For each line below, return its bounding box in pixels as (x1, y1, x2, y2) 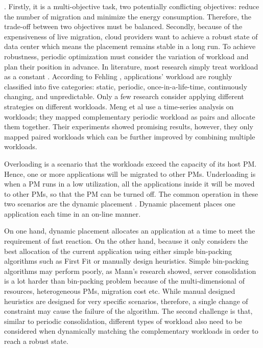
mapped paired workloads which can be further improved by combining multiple (4, 131, 255, 142)
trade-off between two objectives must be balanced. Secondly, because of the (4, 21, 243, 32)
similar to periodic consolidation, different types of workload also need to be (4, 315, 242, 326)
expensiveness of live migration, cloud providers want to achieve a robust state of (4, 31, 258, 41)
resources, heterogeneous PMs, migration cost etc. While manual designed (4, 286, 235, 296)
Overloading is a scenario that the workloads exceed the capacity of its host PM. (4, 158, 257, 169)
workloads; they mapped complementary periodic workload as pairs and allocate (4, 111, 255, 122)
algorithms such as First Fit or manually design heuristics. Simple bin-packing (4, 256, 249, 266)
